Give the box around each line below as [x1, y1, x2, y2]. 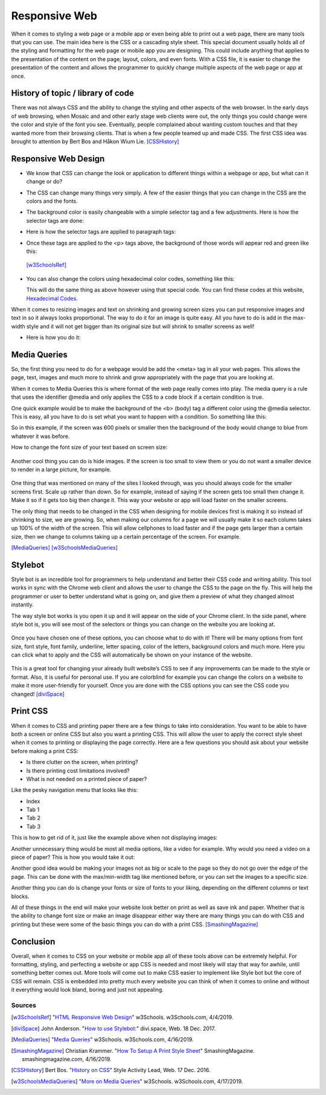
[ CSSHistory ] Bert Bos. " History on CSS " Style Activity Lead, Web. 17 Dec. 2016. [11, 1067, 211, 1074]
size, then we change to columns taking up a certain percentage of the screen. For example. [11, 533, 241, 540]
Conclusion [11, 936, 56, 946]
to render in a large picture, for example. [11, 466, 112, 473]
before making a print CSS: [11, 747, 78, 754]
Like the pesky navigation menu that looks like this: [11, 786, 138, 794]
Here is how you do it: [26, 334, 81, 341]
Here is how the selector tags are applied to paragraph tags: [26, 228, 176, 236]
